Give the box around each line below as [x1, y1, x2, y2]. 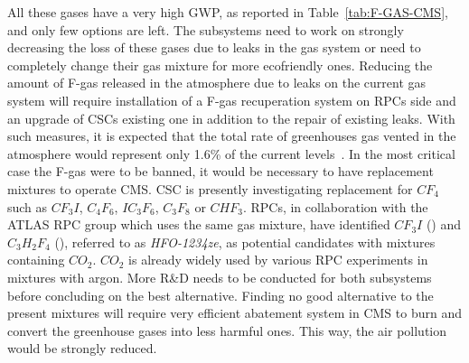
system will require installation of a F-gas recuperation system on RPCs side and [7, 90, 456, 109]
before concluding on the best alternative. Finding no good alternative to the [7, 285, 434, 304]
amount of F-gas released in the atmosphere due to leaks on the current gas [7, 73, 427, 92]
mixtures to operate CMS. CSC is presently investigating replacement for [7, 179, 413, 198]
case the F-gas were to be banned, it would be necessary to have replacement [7, 162, 434, 181]
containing [7, 250, 65, 269]
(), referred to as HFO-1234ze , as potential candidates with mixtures [54, 232, 436, 251]
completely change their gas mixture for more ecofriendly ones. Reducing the [7, 55, 433, 74]
